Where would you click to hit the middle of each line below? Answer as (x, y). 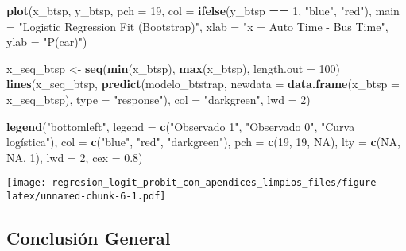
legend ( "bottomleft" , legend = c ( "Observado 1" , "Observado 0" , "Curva (181, 126)
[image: (27, 183)
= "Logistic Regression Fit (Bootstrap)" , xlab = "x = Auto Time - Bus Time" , (197, 26)
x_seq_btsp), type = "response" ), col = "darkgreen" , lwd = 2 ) (159, 99)
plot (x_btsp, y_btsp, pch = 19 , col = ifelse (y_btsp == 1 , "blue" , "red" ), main (203, 10)
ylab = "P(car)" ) (47, 42)
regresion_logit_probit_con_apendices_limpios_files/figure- (217, 183)
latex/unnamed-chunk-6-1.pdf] (86, 196)
